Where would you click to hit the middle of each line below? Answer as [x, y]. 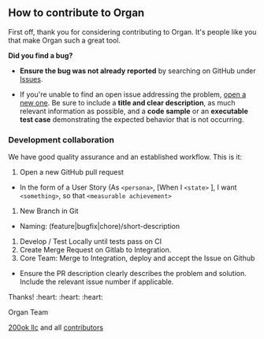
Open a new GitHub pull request [72, 172]
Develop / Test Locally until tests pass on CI [91, 241]
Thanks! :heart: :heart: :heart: [56, 297]
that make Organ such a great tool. [64, 40]
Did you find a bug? [41, 55]
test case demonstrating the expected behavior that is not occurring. [132, 119]
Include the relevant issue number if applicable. [97, 282]
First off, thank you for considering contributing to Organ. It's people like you [132, 31]
